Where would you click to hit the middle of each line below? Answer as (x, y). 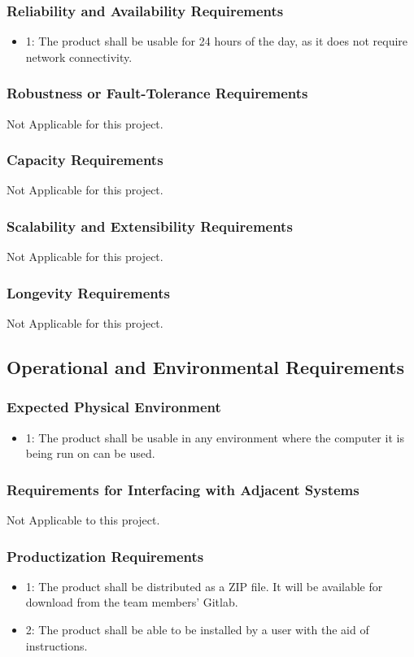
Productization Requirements (105, 556)
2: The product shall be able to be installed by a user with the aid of (197, 630)
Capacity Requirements (85, 160)
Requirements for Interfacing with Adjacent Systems (183, 489)
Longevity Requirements (89, 292)
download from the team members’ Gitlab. (132, 602)
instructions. (57, 645)
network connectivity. (79, 57)
